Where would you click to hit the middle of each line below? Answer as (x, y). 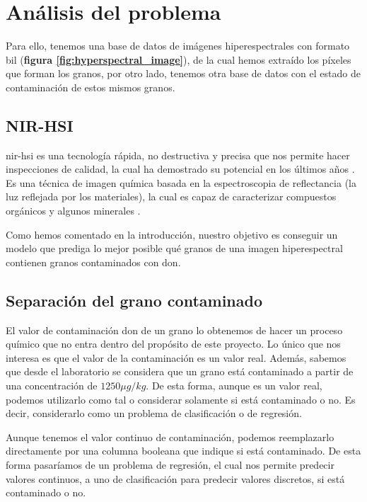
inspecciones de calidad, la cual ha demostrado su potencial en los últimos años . (180, 169)
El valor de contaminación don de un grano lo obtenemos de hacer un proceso (174, 330)
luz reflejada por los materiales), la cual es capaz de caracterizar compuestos (171, 196)
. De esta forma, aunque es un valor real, (234, 386)
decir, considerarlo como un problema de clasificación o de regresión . (154, 413)
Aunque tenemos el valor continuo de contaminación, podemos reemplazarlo (170, 437)
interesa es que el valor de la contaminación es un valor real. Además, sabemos (176, 357)
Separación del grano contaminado (134, 300)
